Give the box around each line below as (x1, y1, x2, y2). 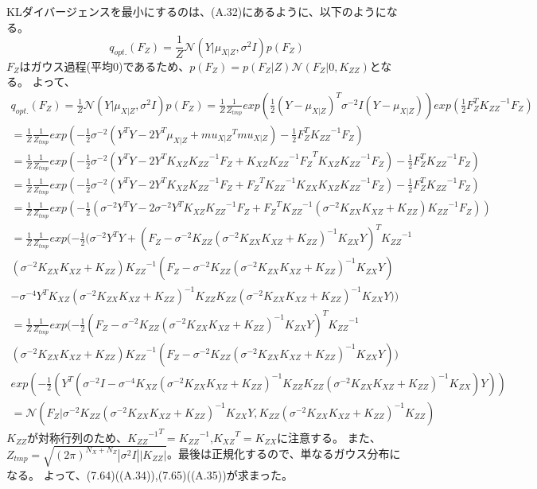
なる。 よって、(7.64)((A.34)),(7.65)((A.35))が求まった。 (6, 466, 294, 483)
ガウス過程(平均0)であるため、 (30, 57, 190, 74)
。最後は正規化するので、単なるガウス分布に (167, 445, 401, 462)
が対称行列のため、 (27, 429, 128, 445)
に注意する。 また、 (277, 429, 381, 445)
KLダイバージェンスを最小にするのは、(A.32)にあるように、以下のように (6, 3, 387, 19)
